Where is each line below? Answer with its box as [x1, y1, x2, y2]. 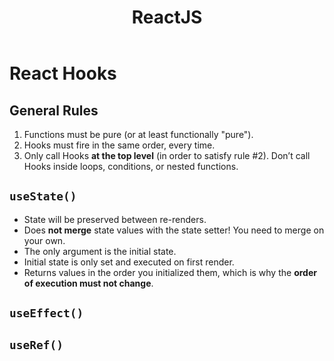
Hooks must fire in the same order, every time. [23, 139, 216, 151]
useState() [9, 189, 77, 204]
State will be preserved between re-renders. [23, 213, 207, 225]
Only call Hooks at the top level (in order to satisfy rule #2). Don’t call [23, 150, 311, 161]
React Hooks [9, 62, 117, 85]
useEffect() [9, 306, 84, 321]
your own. [23, 234, 66, 246]
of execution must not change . [23, 277, 154, 289]
